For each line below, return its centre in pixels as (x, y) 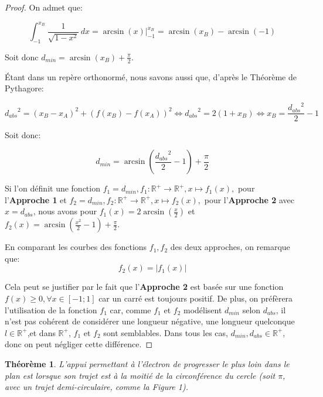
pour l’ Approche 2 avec (249, 199)
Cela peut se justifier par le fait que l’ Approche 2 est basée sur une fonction (144, 287)
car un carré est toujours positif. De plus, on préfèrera (196, 298)
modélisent (203, 309)
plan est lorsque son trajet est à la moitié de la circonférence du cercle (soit (140, 375)
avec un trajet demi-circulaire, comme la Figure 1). (96, 387)
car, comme (130, 309)
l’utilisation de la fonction (51, 309)
